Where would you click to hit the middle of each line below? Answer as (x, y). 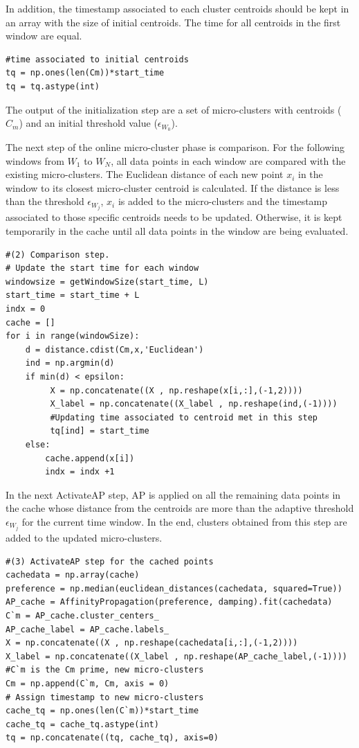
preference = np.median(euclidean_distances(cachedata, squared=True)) (174, 588)
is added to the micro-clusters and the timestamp (223, 201)
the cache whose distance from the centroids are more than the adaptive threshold (180, 508)
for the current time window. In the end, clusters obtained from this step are (184, 521)
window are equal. (44, 36)
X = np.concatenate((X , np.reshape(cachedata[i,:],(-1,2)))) (152, 643)
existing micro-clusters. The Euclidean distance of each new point (145, 174)
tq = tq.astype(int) (53, 86)
